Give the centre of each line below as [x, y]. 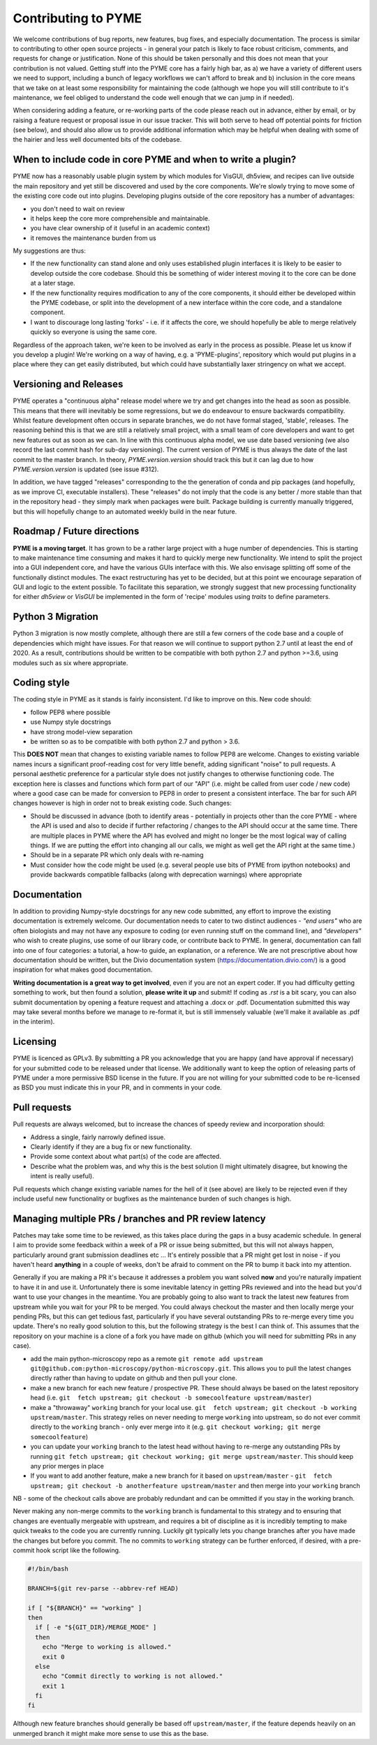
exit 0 [53, 1657]
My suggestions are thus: [50, 251]
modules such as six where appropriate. [71, 662]
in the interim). [34, 1022]
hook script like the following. [78, 1550]
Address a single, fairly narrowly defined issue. [98, 1137]
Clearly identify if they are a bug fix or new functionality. [111, 1147]
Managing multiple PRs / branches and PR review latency [139, 1218]
